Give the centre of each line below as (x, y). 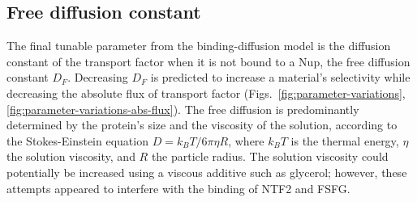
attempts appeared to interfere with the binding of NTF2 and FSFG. (178, 188)
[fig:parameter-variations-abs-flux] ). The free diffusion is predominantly (183, 109)
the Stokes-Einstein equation (77, 140)
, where (246, 140)
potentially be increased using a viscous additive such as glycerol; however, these (207, 172)
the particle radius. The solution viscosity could (270, 156)
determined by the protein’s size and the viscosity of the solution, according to (202, 125)
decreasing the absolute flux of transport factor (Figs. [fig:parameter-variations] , (206, 93)
